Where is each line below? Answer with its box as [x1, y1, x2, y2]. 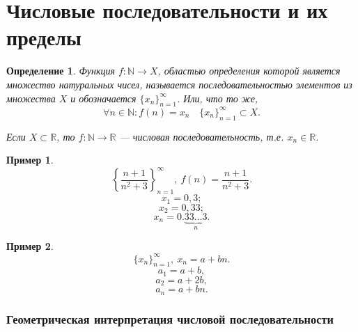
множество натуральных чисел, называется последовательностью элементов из [6, 77, 352, 91]
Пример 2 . [6, 239, 54, 253]
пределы [6, 23, 81, 52]
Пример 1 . [6, 152, 54, 167]
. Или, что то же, [177, 90, 258, 105]
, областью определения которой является [157, 63, 341, 78]
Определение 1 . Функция [6, 63, 115, 78]
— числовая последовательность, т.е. [119, 129, 284, 143]
